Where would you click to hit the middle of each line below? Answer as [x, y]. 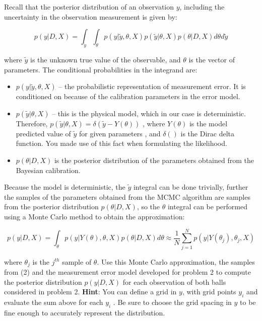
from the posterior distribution [51, 207]
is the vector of [212, 59]
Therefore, [32, 123]
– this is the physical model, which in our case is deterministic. [149, 113]
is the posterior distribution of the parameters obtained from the [154, 160]
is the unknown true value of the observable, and [106, 59]
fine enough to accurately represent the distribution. [85, 312]
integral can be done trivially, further [191, 187]
